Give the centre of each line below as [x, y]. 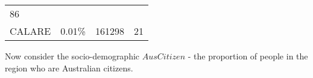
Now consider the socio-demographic [72, 56]
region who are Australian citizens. [69, 67]
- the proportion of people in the [248, 56]
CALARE [30, 31]
